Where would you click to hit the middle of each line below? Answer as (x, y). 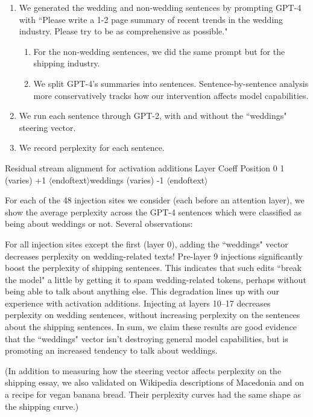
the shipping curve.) (42, 406)
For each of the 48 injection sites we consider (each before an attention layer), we (155, 200)
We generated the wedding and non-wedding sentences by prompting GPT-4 (160, 7)
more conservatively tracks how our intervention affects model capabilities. (171, 95)
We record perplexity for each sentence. (92, 148)
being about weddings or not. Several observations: (99, 224)
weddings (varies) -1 (127, 180)
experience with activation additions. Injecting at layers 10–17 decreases (138, 303)
